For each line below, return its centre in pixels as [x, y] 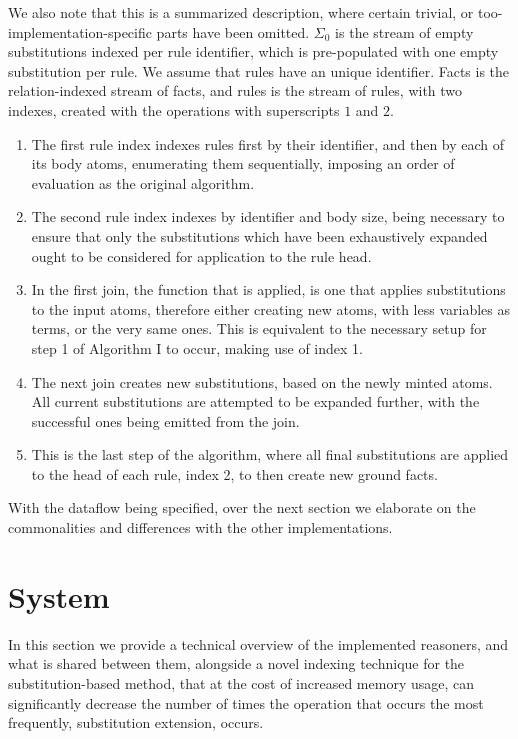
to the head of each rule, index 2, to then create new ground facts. [234, 473]
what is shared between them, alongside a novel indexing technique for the [236, 663]
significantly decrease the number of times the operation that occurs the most [246, 702]
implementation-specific [80, 31]
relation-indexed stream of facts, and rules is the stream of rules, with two [235, 90]
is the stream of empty [404, 31]
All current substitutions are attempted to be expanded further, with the [255, 401]
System [59, 595]
